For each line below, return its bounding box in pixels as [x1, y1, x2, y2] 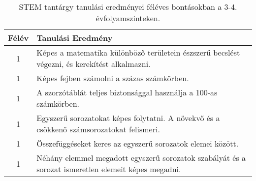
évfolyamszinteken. [96, 12, 160, 24]
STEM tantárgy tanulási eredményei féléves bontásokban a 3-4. [19, 1, 237, 12]
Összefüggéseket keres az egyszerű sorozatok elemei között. [36, 138, 239, 149]
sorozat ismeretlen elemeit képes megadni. [36, 163, 181, 175]
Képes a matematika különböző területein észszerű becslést [36, 47, 240, 58]
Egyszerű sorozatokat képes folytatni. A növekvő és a [36, 112, 220, 123]
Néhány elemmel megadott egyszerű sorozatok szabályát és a [36, 152, 246, 163]
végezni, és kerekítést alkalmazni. [36, 58, 151, 69]
